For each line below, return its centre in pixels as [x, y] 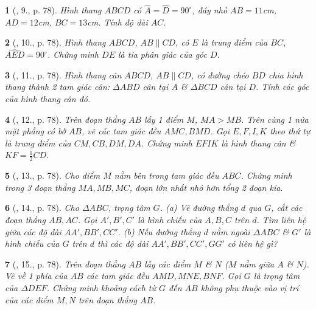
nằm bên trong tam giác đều [167, 175]
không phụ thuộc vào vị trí [250, 287]
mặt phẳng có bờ [35, 131]
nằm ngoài [230, 231]
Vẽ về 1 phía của [36, 276]
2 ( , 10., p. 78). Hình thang [55, 42]
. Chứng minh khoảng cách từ [101, 287]
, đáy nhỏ [210, 10]
